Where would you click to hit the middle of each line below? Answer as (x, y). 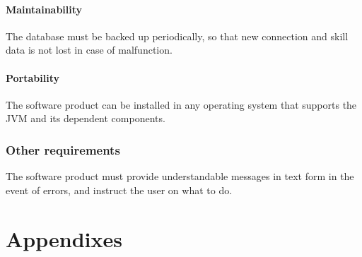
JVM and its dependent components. (86, 118)
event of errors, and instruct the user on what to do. (119, 190)
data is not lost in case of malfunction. (89, 50)
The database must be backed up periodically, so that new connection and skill (177, 36)
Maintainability (44, 9)
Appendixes (64, 238)
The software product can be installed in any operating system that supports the (181, 104)
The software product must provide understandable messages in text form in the (180, 176)
